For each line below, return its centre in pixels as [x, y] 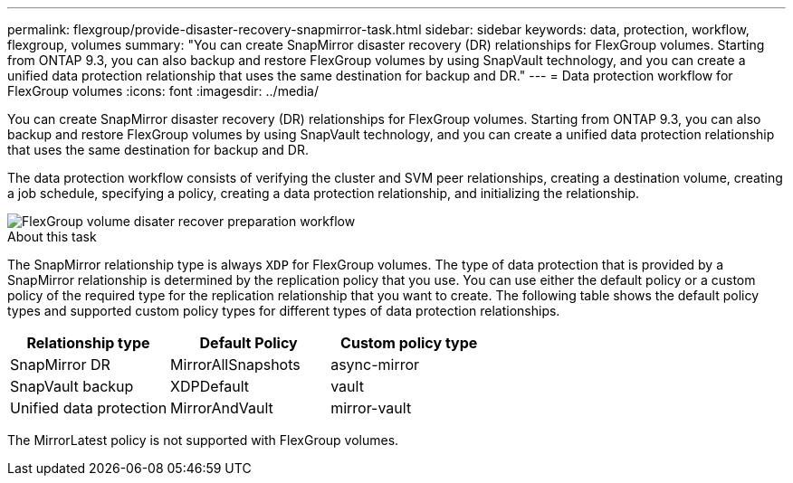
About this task [52, 237]
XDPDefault [210, 386]
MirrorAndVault [222, 408]
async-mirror [375, 365]
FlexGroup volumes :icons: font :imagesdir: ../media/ [163, 91]
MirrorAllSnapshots [235, 365]
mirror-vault [371, 408]
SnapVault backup [72, 386]
